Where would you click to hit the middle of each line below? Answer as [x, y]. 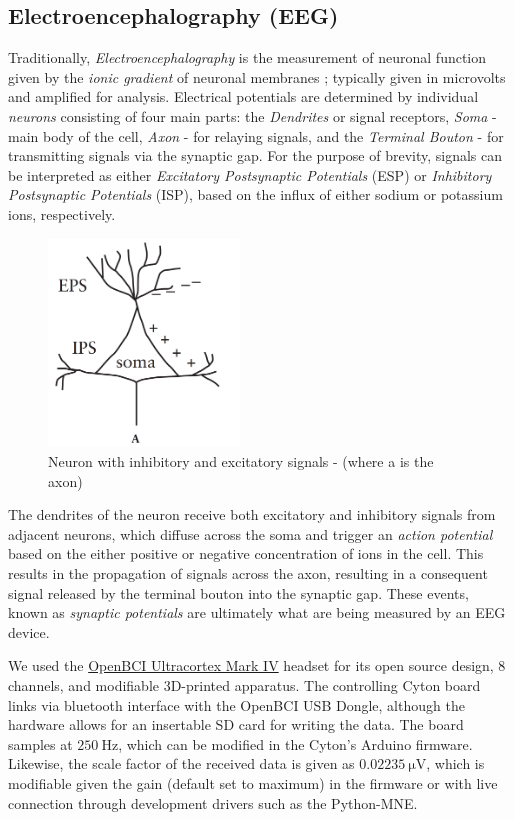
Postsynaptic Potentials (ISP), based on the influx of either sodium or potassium [255, 194]
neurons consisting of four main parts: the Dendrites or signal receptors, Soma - [252, 115]
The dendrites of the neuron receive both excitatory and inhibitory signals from [252, 514]
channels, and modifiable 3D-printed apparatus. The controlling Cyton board [244, 685]
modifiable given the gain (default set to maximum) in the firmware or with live [253, 782]
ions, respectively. [62, 213]
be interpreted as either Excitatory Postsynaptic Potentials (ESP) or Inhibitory [250, 174]
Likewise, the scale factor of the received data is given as [181, 763]
